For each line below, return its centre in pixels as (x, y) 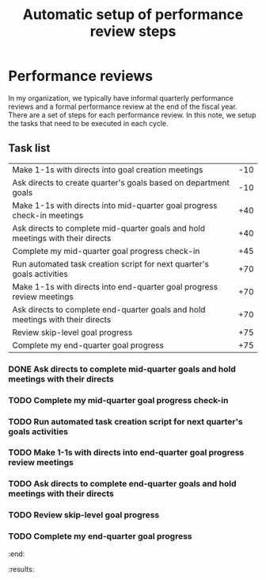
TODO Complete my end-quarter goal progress (100, 536)
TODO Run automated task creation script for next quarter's (125, 421)
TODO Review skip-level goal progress (84, 515)
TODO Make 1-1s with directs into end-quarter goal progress (126, 452)
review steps (133, 31)
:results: (21, 569)
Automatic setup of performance (133, 15)
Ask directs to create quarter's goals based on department (121, 182)
